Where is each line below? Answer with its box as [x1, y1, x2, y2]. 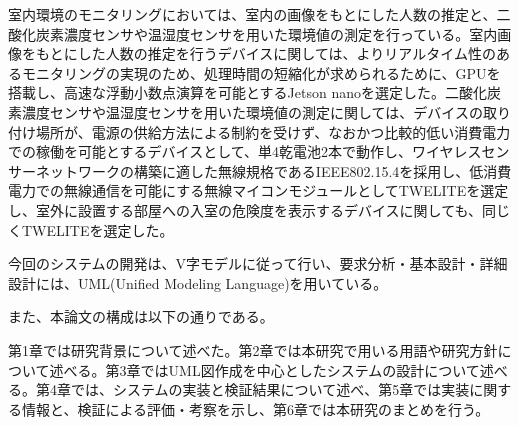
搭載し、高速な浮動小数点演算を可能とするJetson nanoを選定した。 [8, 82, 445, 103]
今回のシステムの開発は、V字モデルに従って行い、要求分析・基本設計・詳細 [8, 253, 508, 274]
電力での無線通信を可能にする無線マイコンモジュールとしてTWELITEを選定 [8, 180, 509, 201]
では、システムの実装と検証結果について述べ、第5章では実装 [70, 379, 470, 400]
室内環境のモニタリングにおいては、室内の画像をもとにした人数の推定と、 [8, 4, 497, 24]
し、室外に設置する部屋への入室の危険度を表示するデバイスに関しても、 [8, 199, 483, 220]
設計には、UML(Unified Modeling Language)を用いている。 [8, 272, 388, 293]
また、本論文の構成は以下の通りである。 [8, 306, 274, 327]
